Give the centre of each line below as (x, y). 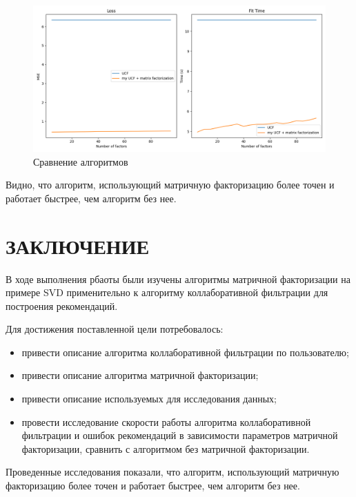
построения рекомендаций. (62, 305)
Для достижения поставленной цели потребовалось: (115, 329)
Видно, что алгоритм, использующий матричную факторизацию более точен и (170, 185)
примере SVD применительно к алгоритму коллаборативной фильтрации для (167, 292)
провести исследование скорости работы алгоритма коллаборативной (166, 421)
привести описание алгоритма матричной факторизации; (140, 375)
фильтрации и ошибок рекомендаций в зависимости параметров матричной (180, 435)
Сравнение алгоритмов (81, 161)
